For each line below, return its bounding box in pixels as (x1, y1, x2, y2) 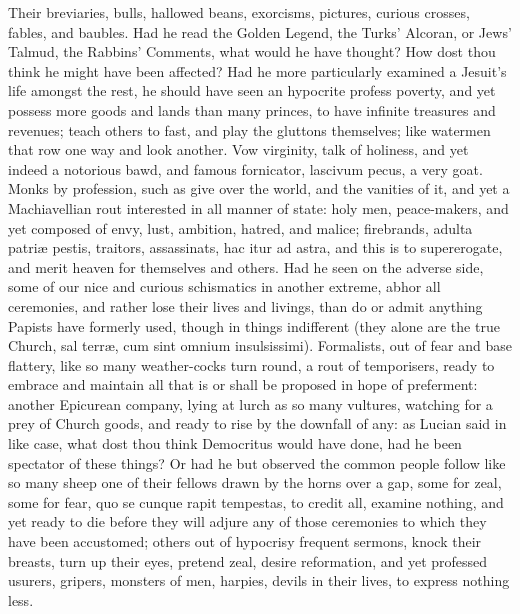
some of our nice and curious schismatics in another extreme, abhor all (8, 276, 441, 297)
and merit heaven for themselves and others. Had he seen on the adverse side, (8, 256, 484, 277)
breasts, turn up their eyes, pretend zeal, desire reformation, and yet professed (8, 550, 488, 571)
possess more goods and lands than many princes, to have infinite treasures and (8, 99, 496, 120)
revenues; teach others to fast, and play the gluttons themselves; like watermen (8, 119, 491, 140)
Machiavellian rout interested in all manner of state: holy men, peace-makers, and (8, 197, 509, 218)
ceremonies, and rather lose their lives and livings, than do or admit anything (8, 295, 483, 316)
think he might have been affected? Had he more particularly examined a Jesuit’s (8, 60, 507, 81)
